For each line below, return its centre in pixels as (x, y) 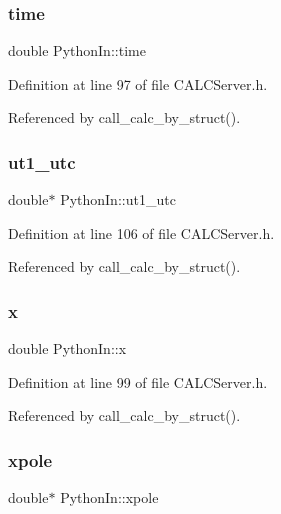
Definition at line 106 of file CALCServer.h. (141, 232)
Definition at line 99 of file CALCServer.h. (138, 381)
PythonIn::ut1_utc (118, 199)
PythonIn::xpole (109, 497)
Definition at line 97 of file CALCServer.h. (138, 83)
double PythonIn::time (77, 50)
